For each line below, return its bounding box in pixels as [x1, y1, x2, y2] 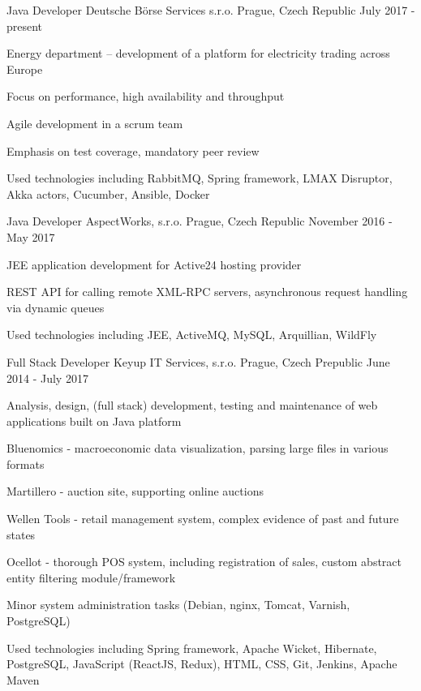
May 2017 [6, 228, 55, 245]
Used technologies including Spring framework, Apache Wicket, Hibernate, [6, 639, 377, 656]
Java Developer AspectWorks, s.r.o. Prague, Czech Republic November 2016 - [6, 212, 393, 230]
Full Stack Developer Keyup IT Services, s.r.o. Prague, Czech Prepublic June [6, 353, 390, 370]
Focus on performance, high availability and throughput [6, 88, 285, 105]
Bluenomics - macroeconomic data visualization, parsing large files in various [6, 440, 389, 457]
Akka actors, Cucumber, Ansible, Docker [6, 185, 210, 202]
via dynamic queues [6, 298, 105, 315]
